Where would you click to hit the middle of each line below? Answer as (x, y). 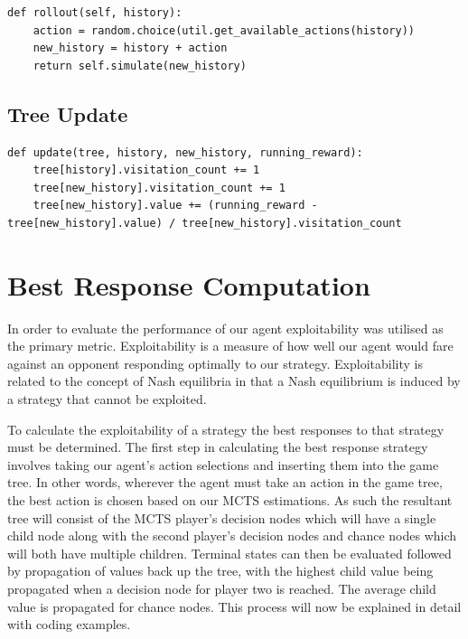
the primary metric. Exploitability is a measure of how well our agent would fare (230, 346)
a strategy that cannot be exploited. (107, 399)
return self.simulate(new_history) (140, 66)
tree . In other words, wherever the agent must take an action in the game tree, (225, 482)
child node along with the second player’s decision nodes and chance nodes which (232, 536)
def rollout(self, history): (95, 13)
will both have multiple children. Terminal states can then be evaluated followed (229, 553)
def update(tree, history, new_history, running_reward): (185, 152)
